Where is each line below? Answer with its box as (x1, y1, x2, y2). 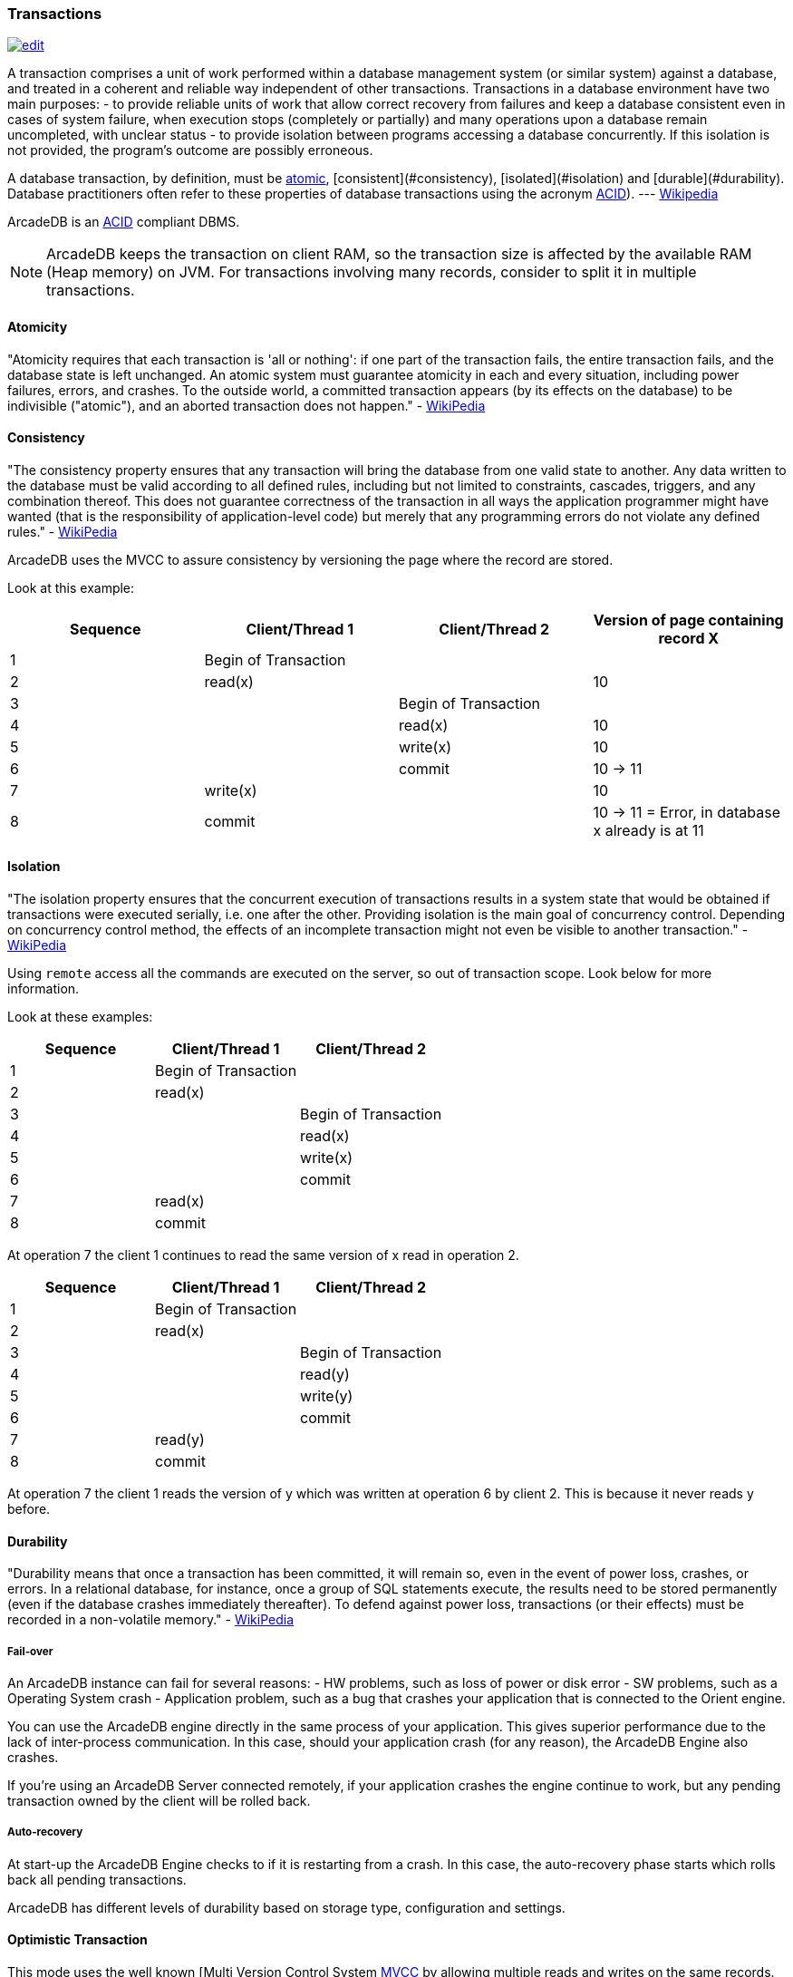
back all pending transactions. (7, 1871, 187, 1887)
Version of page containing (593, 610, 784, 629)
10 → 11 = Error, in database (593, 802, 780, 821)
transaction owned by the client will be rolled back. (7, 1793, 311, 1809)
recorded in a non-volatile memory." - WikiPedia (7, 1612, 295, 1628)
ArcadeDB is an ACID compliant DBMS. (7, 214, 240, 230)
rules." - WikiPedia (7, 523, 118, 539)
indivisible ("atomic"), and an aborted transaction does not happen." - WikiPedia (7, 397, 486, 413)
